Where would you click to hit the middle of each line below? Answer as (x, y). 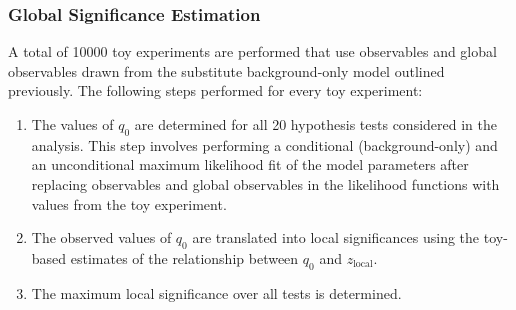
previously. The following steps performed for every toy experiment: (215, 90)
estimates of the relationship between (184, 257)
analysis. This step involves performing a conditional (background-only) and (264, 144)
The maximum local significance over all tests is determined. (216, 292)
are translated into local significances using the (336, 237)
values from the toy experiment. (129, 203)
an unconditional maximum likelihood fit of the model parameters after (250, 164)
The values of (72, 124)
